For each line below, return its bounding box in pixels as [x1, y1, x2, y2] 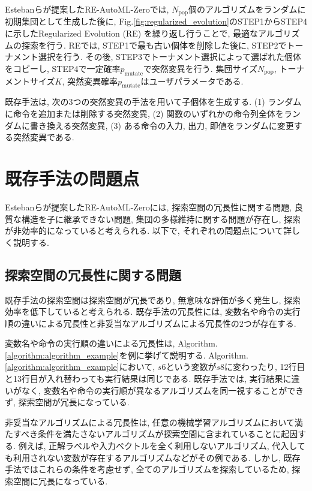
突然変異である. [13, 131, 74, 143]
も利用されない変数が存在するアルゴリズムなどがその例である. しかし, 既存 [5, 451, 301, 463]
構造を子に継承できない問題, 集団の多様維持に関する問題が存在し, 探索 [21, 212, 301, 225]
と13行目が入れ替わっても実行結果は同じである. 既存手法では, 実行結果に [5, 372, 292, 385]
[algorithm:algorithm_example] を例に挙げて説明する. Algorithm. [5, 348, 248, 361]
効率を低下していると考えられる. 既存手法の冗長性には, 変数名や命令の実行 [5, 305, 301, 318]
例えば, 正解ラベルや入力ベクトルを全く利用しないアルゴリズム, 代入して [18, 439, 305, 452]
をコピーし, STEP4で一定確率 [5, 62, 121, 74]
